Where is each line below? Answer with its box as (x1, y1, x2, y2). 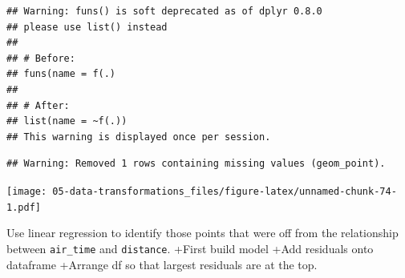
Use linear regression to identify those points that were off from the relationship (6, 224, 399, 241)
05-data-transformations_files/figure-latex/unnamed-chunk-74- (52, 185, 397, 197)
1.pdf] (6, 201, 41, 213)
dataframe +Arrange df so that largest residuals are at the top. (6, 256, 318, 272)
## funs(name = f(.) (6, 68, 116, 80)
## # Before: (6, 52, 75, 64)
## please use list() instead (6, 21, 168, 33)
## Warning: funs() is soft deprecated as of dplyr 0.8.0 (6, 6, 322, 17)
